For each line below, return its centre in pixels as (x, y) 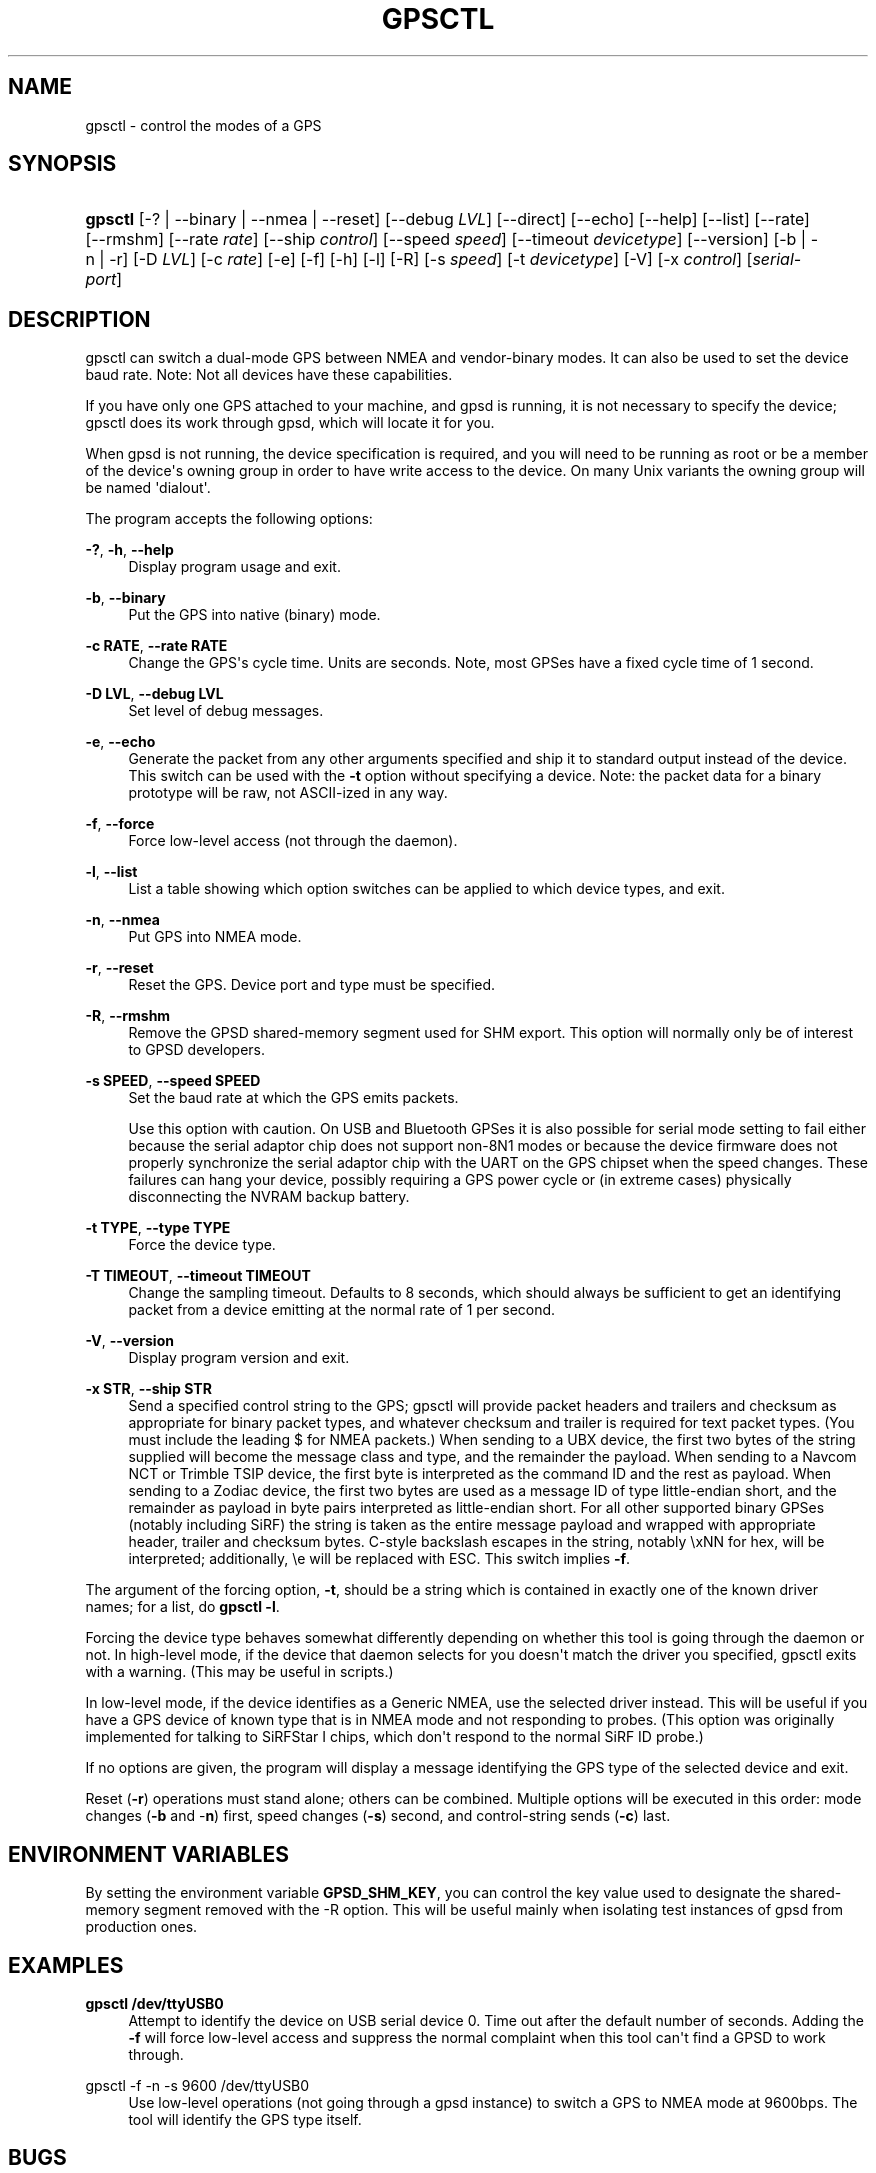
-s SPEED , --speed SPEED (173, 1081)
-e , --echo (120, 742)
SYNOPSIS (62, 164)
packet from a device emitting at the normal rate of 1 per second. (342, 1310)
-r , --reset (119, 968)
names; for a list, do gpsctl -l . (182, 1607)
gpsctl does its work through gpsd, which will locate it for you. (290, 423)
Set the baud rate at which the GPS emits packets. (293, 1098)
